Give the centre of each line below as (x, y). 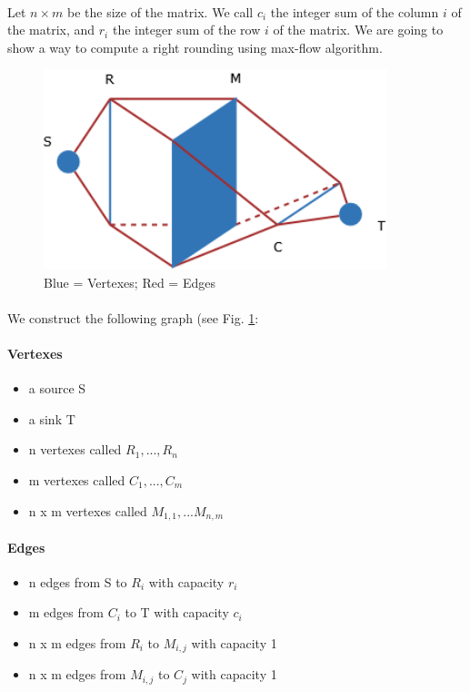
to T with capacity (177, 612)
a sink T (52, 418)
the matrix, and (51, 30)
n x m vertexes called (88, 510)
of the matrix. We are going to (358, 30)
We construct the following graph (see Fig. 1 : (133, 317)
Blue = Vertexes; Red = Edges (130, 282)
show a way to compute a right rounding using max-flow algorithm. (195, 47)
